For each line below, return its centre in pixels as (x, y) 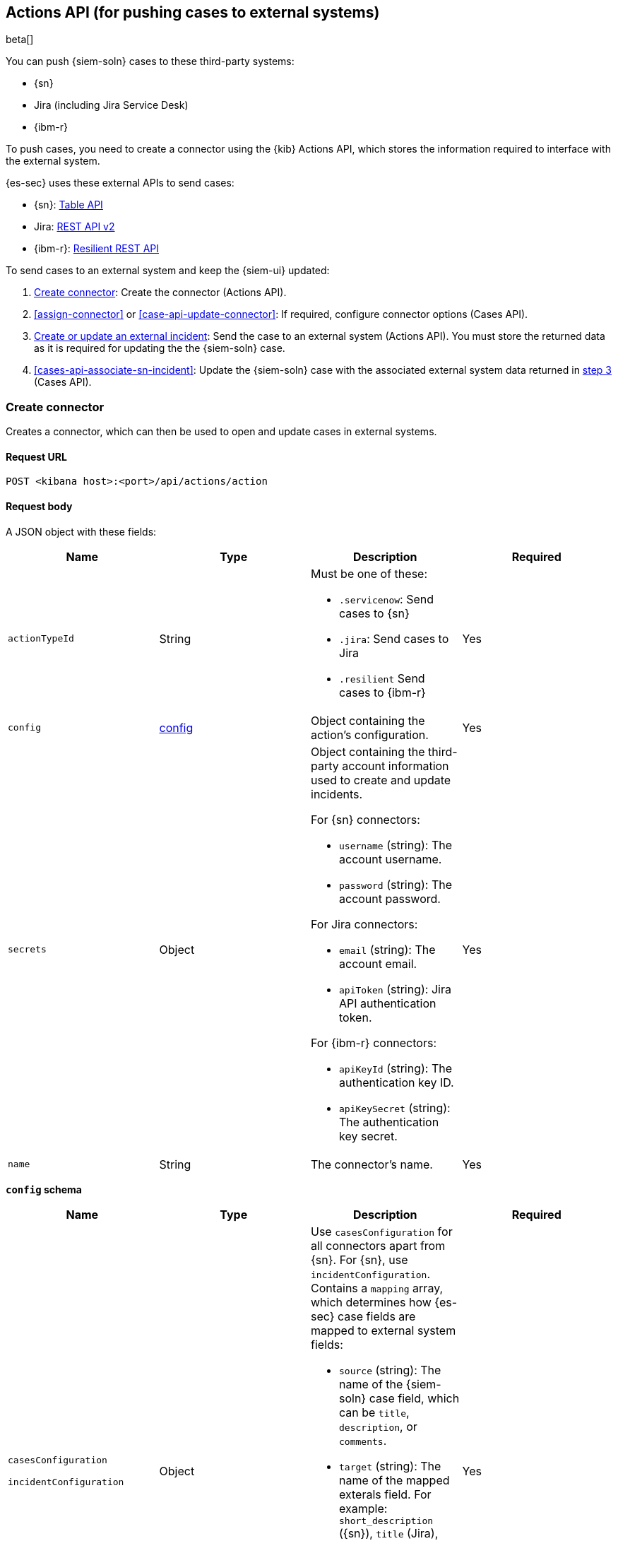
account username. (391, 859)
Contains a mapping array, (377, 1288)
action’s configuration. (370, 734)
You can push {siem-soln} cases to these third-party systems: (150, 61)
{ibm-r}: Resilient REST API (96, 249)
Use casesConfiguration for (382, 1231)
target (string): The (390, 1466)
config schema (44, 1189)
